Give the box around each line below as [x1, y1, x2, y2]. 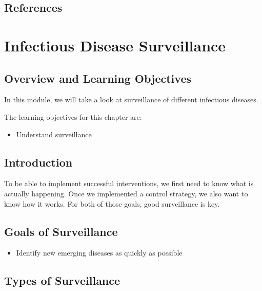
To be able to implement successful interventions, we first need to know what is [4, 178, 254, 189]
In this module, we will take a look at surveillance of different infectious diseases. [4, 94, 258, 105]
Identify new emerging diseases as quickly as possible [16, 247, 183, 258]
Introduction [4, 154, 73, 170]
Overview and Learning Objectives [4, 70, 191, 86]
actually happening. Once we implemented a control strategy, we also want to [4, 188, 248, 198]
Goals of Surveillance [4, 223, 118, 239]
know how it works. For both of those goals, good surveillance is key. [4, 198, 220, 209]
